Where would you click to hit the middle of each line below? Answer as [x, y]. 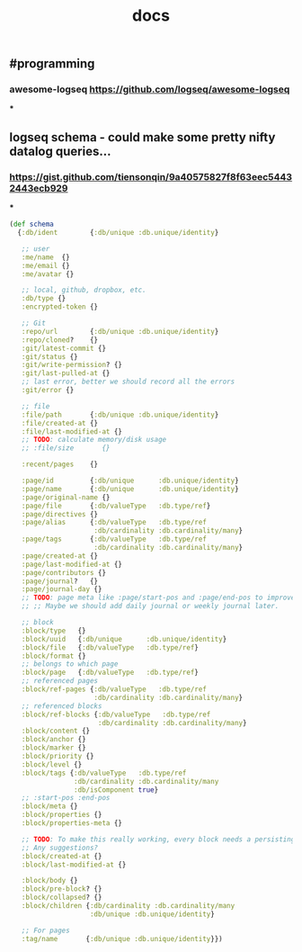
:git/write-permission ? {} [72, 365]
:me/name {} [45, 257]
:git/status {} [49, 356]
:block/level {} [52, 764]
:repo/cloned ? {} [60, 340]
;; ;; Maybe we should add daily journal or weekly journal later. [150, 606]
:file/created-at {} [60, 423]
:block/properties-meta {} [72, 823]
